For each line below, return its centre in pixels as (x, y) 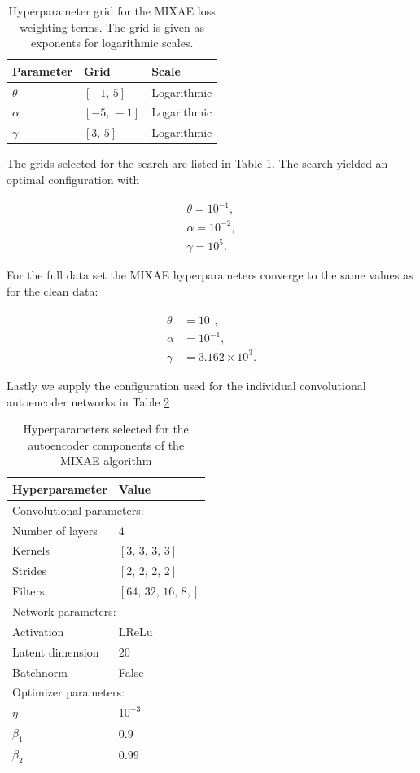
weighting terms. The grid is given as (112, 26)
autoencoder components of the (106, 444)
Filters (28, 591)
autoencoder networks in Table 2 (88, 401)
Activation (38, 631)
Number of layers (55, 530)
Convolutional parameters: (78, 509)
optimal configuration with (73, 179)
